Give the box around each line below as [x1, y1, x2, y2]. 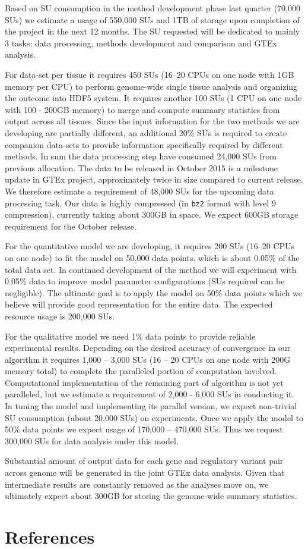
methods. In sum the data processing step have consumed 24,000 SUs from [5, 150, 277, 162]
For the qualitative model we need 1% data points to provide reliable [5, 330, 256, 342]
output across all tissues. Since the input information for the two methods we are [5, 115, 300, 127]
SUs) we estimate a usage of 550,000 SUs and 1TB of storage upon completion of [5, 13, 300, 26]
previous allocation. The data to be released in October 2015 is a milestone [5, 161, 278, 174]
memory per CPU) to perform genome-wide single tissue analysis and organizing [5, 80, 298, 92]
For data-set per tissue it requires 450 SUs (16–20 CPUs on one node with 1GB [5, 68, 294, 80]
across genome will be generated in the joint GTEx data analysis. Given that [5, 466, 285, 479]
